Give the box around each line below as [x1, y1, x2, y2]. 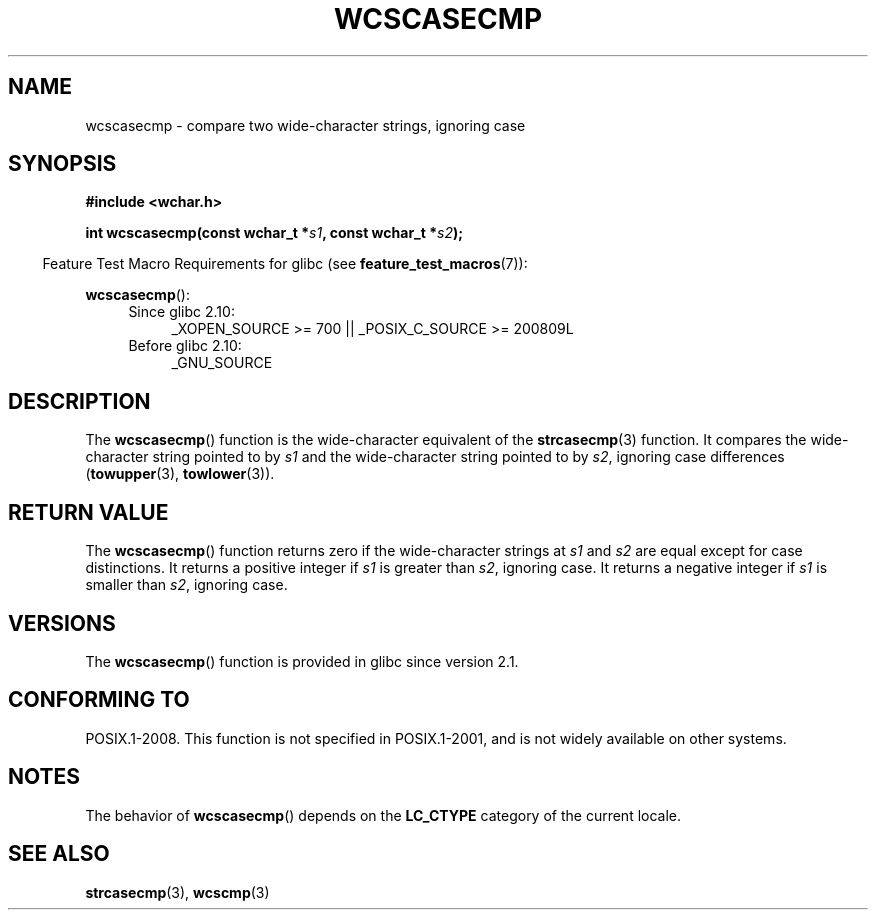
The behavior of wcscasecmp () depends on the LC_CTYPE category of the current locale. [85, 806, 682, 824]
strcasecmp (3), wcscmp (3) [85, 883, 270, 901]
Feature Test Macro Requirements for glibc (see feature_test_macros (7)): [42, 255, 528, 273]
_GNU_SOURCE [171, 354, 273, 372]
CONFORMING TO [8, 687, 190, 713]
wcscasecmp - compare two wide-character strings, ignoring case [85, 116, 526, 134]
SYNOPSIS [8, 151, 117, 177]
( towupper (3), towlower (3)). [85, 465, 275, 483]
